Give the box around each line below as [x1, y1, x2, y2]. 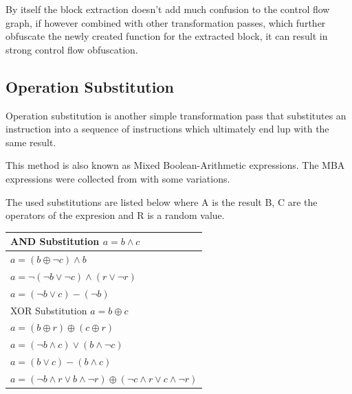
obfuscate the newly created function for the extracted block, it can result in [5, 29, 328, 43]
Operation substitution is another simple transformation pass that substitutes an [5, 108, 346, 122]
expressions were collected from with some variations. [5, 171, 230, 185]
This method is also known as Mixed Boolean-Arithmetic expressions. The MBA [5, 158, 345, 172]
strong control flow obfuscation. [5, 42, 138, 56]
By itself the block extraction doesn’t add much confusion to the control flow [5, 2, 330, 16]
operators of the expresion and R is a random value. [5, 208, 225, 222]
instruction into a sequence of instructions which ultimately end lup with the [5, 121, 329, 136]
